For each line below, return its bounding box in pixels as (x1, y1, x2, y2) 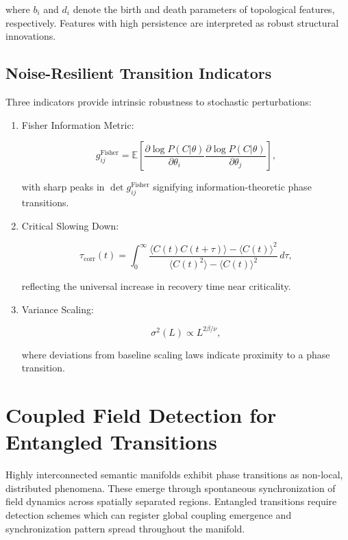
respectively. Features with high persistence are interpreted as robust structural (5, 15, 339, 29)
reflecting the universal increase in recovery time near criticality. (21, 279, 291, 293)
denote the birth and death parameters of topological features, (73, 2, 335, 16)
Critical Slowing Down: (21, 218, 119, 232)
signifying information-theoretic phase (153, 180, 312, 194)
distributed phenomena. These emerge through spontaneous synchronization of (5, 480, 336, 495)
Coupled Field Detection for (5, 401, 277, 429)
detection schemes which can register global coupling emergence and (5, 508, 292, 522)
